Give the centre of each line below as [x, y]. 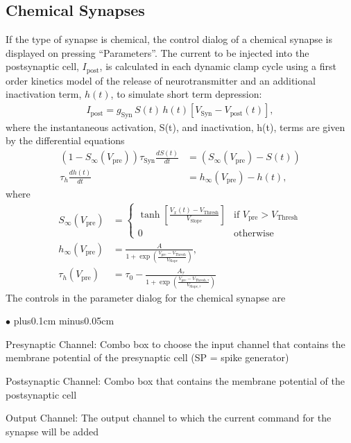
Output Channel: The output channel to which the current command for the [169, 418]
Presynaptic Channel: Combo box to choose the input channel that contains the [175, 344]
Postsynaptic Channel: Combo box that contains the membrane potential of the [175, 380]
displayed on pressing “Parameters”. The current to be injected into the [157, 52]
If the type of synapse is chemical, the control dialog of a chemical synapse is [169, 39]
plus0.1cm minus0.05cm [64, 321]
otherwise [254, 233]
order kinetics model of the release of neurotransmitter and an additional [161, 80]
